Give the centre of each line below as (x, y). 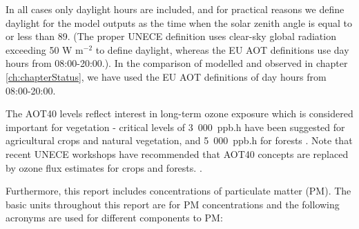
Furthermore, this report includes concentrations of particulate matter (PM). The (178, 191)
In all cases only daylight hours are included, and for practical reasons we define (175, 9)
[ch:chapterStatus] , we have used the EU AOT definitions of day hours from (166, 76)
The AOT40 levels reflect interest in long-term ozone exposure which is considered (179, 113)
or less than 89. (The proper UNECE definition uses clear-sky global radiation (171, 36)
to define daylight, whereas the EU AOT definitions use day (222, 49)
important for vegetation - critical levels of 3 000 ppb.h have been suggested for (175, 127)
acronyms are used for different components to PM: (114, 218)
